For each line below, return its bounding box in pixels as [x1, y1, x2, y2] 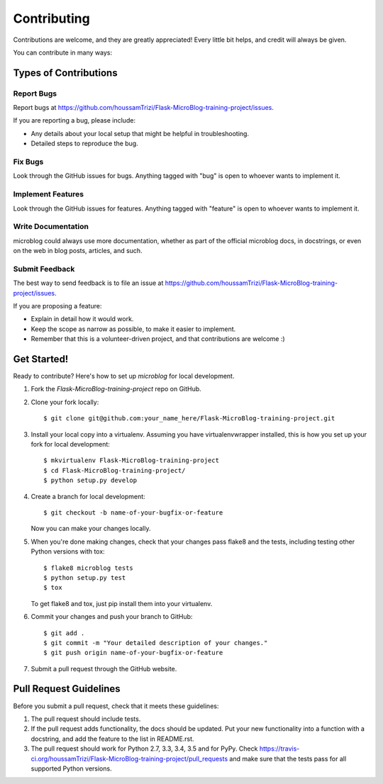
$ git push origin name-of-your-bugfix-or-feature [43, 649, 223, 657]
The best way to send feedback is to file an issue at [13, 279, 164, 287]
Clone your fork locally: [30, 398, 99, 406]
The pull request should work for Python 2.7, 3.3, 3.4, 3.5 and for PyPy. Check [30, 744, 258, 753]
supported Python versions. [30, 764, 113, 773]
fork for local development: [30, 440, 110, 449]
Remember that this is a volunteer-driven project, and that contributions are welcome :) [30, 335, 285, 343]
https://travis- [259, 744, 300, 753]
